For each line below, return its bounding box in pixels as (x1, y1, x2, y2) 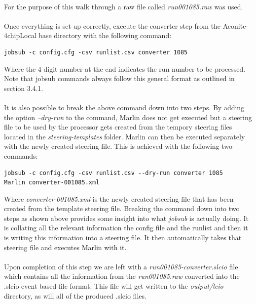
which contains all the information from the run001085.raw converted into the (4, 271, 240, 281)
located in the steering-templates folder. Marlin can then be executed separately (4, 131, 245, 141)
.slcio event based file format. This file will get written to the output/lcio (4, 281, 223, 291)
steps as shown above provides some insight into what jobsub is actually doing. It (4, 213, 249, 223)
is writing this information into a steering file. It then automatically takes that (4, 232, 242, 243)
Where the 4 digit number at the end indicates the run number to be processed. (4, 63, 246, 74)
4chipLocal (4, 30, 37, 41)
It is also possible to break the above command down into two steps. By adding (4, 102, 245, 112)
